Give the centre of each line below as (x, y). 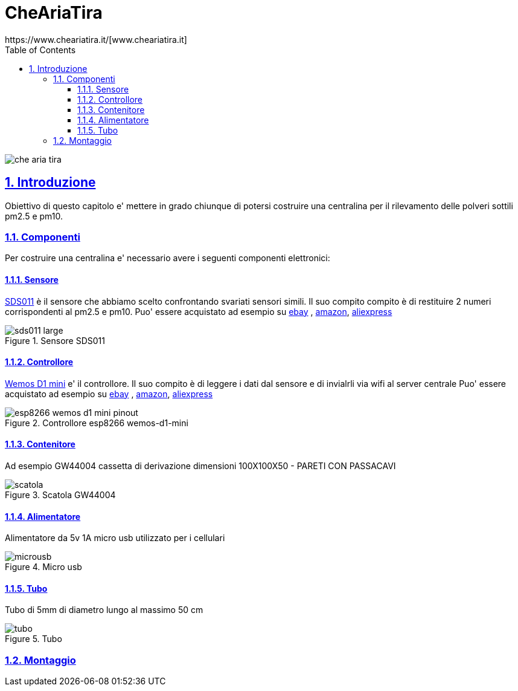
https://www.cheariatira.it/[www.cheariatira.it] (96, 39)
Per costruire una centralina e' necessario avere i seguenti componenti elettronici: (168, 258)
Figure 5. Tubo (34, 639)
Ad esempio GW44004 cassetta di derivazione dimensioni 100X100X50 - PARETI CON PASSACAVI (200, 466)
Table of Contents (40, 50)
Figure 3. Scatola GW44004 (60, 495)
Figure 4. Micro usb (43, 567)
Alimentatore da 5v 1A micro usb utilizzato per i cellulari (115, 538)
